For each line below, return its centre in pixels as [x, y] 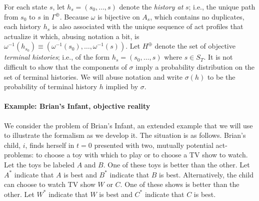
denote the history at [151, 7]
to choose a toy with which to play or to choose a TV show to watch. [142, 155]
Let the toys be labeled [39, 164]
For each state [26, 7]
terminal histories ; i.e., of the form [57, 57]
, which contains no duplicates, [197, 16]
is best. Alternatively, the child [206, 174]
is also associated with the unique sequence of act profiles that [148, 26]
